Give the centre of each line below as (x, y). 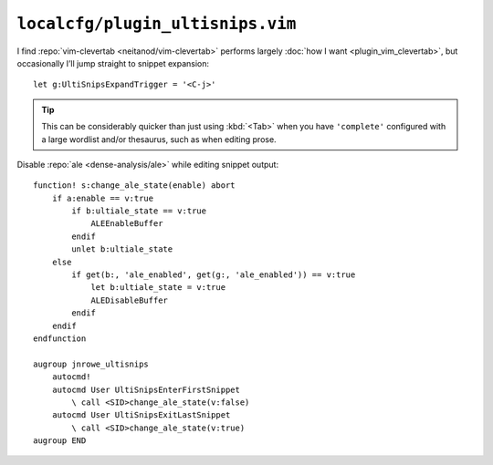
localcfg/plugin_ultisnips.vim (157, 24)
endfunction (60, 338)
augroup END (60, 441)
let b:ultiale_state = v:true (158, 288)
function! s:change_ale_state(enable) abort (135, 186)
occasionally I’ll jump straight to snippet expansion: (113, 63)
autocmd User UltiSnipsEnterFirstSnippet (146, 389)
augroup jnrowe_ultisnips (91, 364)
